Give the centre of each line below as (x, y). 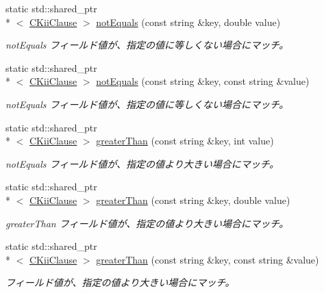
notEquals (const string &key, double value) (188, 22)
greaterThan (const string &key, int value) (185, 141)
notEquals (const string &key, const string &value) (203, 81)
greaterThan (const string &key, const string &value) (208, 259)
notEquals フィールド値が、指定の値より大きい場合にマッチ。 (142, 163)
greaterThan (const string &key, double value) (193, 200)
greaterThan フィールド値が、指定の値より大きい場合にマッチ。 (147, 223)
